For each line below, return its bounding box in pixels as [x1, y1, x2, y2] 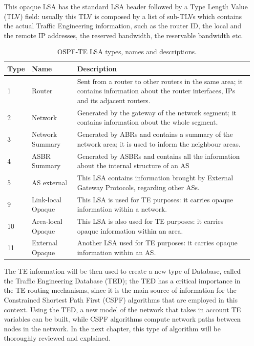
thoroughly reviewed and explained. [4, 333, 110, 343]
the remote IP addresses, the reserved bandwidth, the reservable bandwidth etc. [4, 30, 243, 40]
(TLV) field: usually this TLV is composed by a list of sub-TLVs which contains [4, 11, 242, 21]
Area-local [32, 216, 63, 226]
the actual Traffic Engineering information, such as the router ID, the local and [4, 21, 242, 31]
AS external [32, 177, 67, 187]
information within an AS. [77, 247, 156, 258]
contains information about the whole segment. [77, 117, 218, 127]
